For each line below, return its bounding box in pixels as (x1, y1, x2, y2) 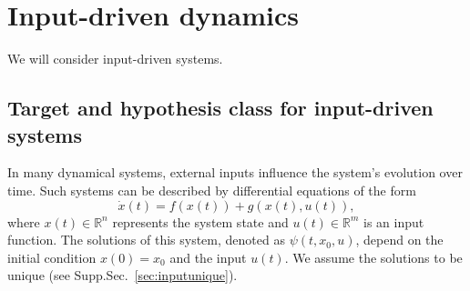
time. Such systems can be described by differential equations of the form (7, 180, 416, 199)
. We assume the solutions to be (284, 247, 463, 266)
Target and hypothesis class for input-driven (7, 94, 434, 122)
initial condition (7, 247, 97, 266)
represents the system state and (112, 212, 289, 231)
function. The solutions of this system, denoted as (7, 230, 285, 249)
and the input (169, 247, 247, 266)
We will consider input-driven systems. (7, 49, 223, 68)
